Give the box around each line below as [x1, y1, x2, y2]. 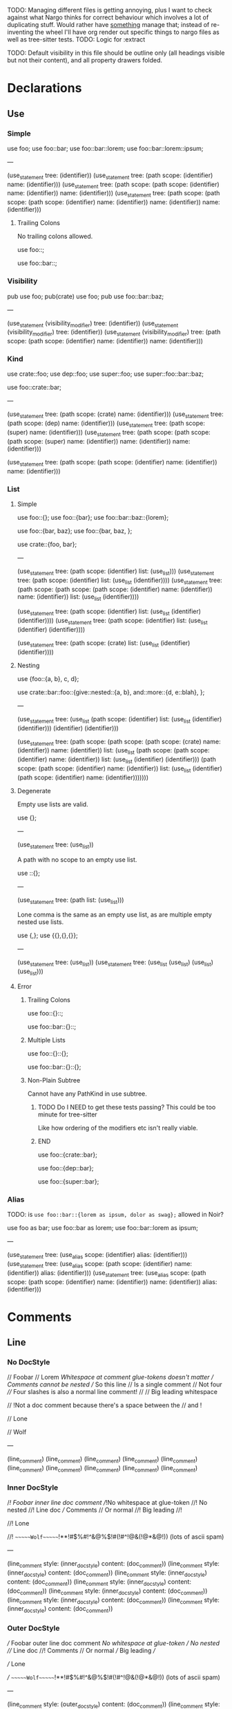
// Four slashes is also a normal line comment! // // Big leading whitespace [7, 1388, 217, 1396]
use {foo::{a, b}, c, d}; [17, 674, 79, 682]
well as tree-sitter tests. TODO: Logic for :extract [7, 35, 146, 44]
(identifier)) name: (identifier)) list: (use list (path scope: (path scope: [17, 746, 210, 757]
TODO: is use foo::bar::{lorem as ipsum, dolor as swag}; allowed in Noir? [7, 1211, 224, 1219]
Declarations [7, 80, 82, 96]
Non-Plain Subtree [27, 1076, 81, 1084]
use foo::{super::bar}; [37, 1177, 99, 1186]
